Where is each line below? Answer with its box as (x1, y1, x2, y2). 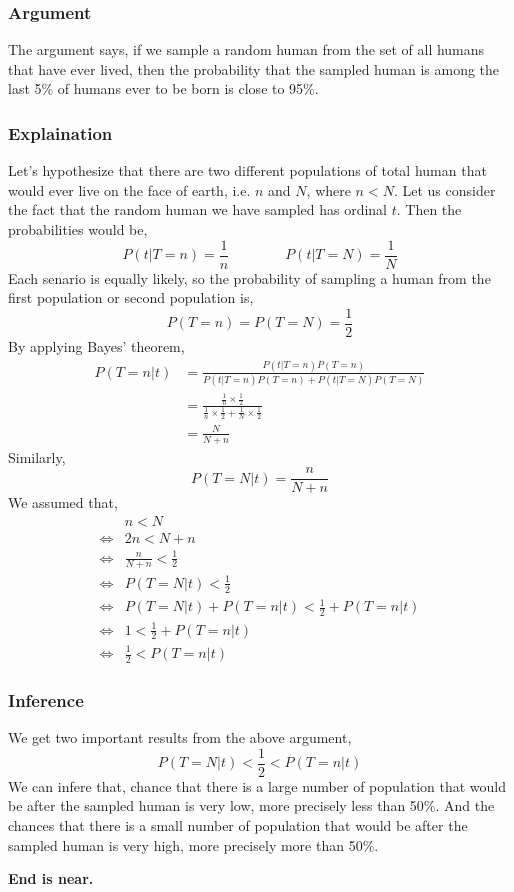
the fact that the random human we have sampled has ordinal (8, 199, 388, 220)
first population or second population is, (8, 287, 254, 308)
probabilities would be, (8, 219, 148, 239)
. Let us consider (393, 179, 496, 200)
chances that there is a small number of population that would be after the (8, 814, 468, 835)
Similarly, (8, 446, 66, 467)
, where (306, 179, 351, 200)
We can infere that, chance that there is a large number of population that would (8, 775, 507, 796)
